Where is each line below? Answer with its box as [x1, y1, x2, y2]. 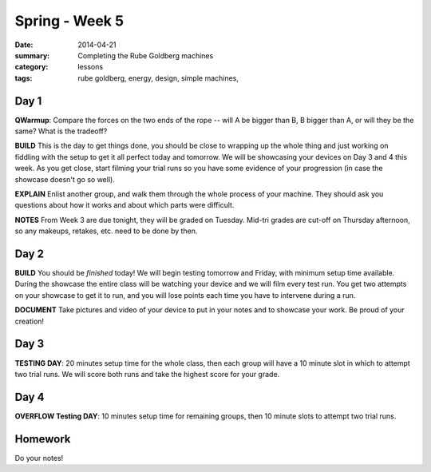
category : [14, 62, 49, 72]
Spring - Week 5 [14, 12, 124, 30]
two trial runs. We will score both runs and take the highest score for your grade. [14, 369, 280, 379]
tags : [14, 73, 33, 83]
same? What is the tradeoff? [14, 126, 108, 136]
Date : [14, 40, 34, 50]
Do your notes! [14, 453, 64, 462]
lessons [77, 62, 104, 72]
